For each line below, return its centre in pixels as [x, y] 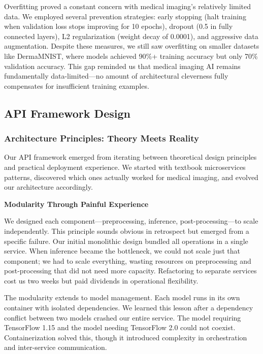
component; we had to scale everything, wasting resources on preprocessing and [128, 260]
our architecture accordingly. [48, 187]
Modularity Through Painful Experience [76, 204]
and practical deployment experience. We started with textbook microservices [125, 167]
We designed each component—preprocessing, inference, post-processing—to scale [131, 221]
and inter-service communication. [56, 347]
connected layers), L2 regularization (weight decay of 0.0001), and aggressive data [131, 36]
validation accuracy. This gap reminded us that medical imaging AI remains [122, 66]
